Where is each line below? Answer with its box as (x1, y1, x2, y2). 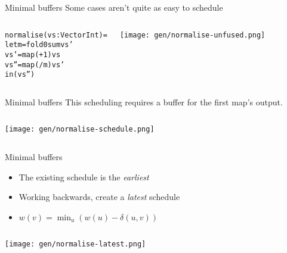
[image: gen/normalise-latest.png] (5, 239, 146, 248)
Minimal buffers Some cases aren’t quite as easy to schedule (5, 1, 223, 13)
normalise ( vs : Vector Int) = (5, 30, 107, 39)
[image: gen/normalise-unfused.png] (119, 30, 266, 39)
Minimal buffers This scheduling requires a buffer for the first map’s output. (5, 95, 283, 108)
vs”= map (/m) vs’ (5, 60, 65, 69)
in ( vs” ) (5, 70, 35, 79)
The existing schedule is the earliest (18, 170, 149, 183)
